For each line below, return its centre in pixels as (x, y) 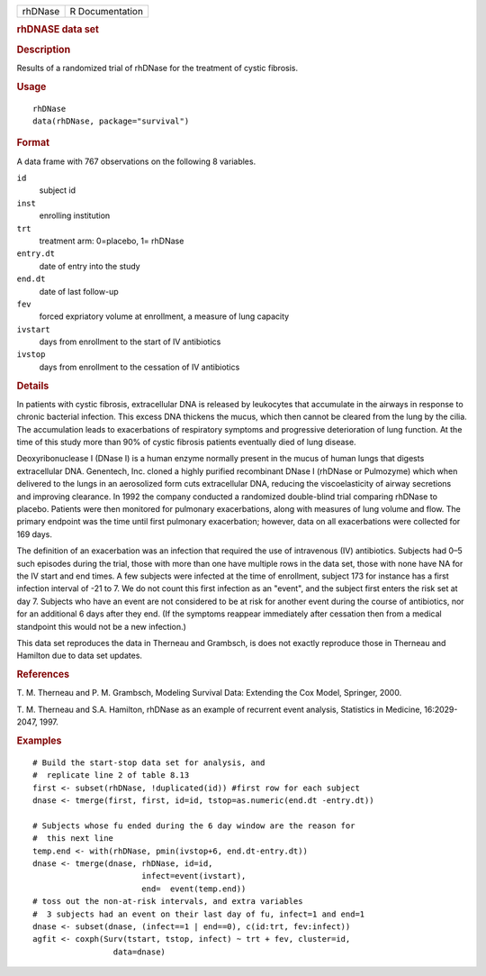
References (43, 674)
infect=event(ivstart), (193, 876)
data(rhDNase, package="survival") (111, 121)
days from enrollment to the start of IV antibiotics (130, 342)
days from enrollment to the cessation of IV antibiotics (139, 367)
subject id (58, 190)
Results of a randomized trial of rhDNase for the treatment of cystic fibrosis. (157, 68)
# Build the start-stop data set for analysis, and (149, 762)
